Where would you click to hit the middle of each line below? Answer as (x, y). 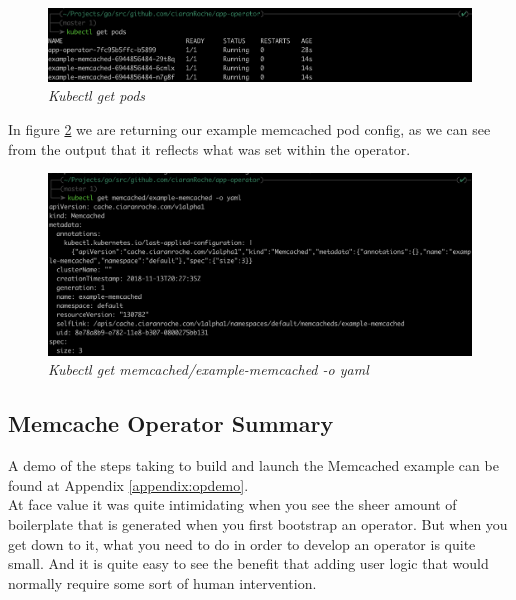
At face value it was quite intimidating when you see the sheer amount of (232, 504)
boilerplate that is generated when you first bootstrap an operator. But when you (258, 523)
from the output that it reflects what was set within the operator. (209, 148)
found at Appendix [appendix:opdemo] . (128, 484)
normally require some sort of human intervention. (162, 582)
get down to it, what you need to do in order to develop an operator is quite (242, 543)
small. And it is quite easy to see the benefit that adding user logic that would (248, 563)
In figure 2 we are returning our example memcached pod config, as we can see (249, 128)
